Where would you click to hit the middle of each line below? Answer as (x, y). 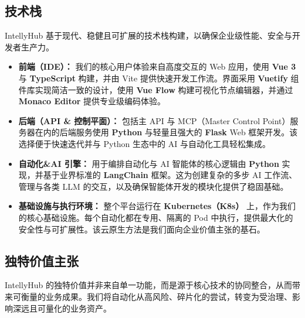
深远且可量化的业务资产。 (62, 308)
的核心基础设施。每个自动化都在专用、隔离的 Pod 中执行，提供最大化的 (156, 217)
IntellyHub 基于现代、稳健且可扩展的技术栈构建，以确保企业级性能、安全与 (149, 35)
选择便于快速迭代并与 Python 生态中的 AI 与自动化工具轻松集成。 (144, 143)
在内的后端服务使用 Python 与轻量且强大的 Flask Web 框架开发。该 (166, 132)
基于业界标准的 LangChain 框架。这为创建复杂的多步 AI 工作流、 (170, 175)
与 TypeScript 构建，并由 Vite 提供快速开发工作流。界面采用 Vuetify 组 (159, 78)
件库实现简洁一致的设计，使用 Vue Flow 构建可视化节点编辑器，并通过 (156, 89)
